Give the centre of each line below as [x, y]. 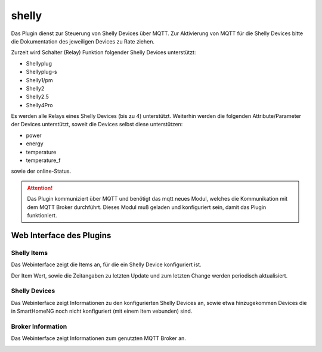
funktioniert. [42, 215]
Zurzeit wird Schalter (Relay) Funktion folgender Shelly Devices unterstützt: [103, 52]
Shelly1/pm [39, 80]
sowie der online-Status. [41, 171]
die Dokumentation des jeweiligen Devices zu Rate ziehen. [83, 41]
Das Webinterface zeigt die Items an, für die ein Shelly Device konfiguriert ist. [106, 264]
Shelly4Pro [39, 105]
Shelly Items [29, 253]
